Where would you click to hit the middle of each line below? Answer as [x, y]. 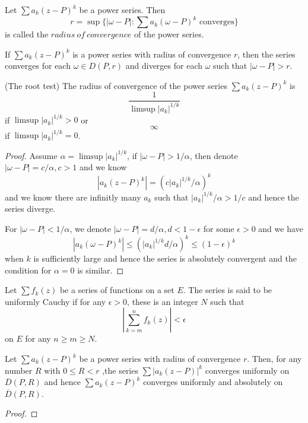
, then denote [214, 155]
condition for [28, 270]
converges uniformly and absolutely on [213, 382]
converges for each [38, 66]
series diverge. [30, 209]
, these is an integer [163, 301]
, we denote [90, 228]
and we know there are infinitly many [73, 197]
